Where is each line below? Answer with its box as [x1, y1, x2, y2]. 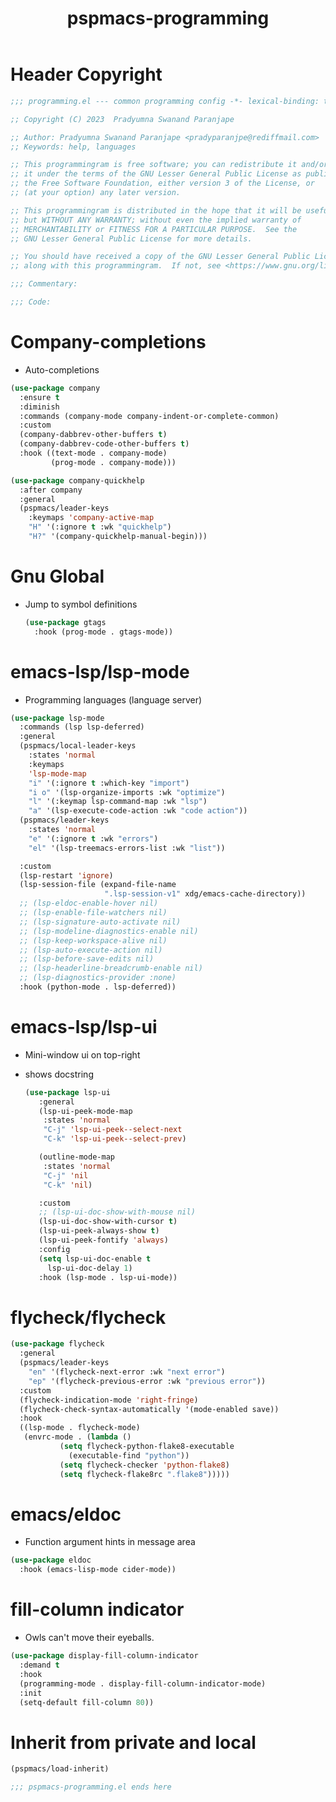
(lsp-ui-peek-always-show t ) [38, 1226, 160, 1236]
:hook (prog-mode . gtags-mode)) [34, 627, 174, 637]
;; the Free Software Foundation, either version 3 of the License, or [10, 178, 315, 189]
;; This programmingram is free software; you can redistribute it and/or [10, 160, 329, 170]
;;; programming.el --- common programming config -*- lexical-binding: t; [10, 96, 333, 106]
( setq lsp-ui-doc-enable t [38, 1253, 152, 1264]
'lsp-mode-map [28, 768, 87, 779]
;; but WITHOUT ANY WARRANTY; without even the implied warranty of [10, 215, 302, 225]
